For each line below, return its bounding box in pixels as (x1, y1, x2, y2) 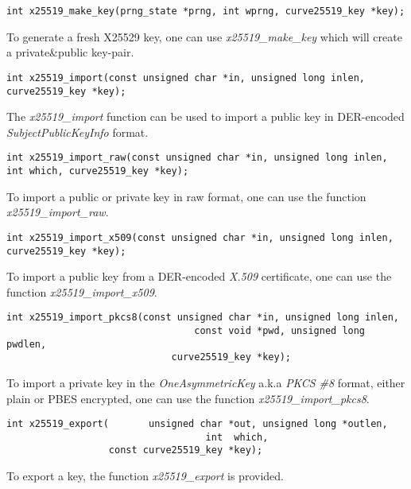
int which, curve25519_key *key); (6, 165, 189, 177)
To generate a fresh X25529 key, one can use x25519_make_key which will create (6, 28, 402, 45)
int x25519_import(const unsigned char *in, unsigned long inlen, (6, 72, 366, 83)
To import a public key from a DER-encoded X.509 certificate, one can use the (6, 268, 392, 285)
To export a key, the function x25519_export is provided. (6, 468, 284, 484)
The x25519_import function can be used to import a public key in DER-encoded (6, 108, 405, 125)
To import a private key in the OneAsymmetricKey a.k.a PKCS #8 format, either (6, 374, 405, 390)
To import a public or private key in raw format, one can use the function (6, 188, 366, 204)
